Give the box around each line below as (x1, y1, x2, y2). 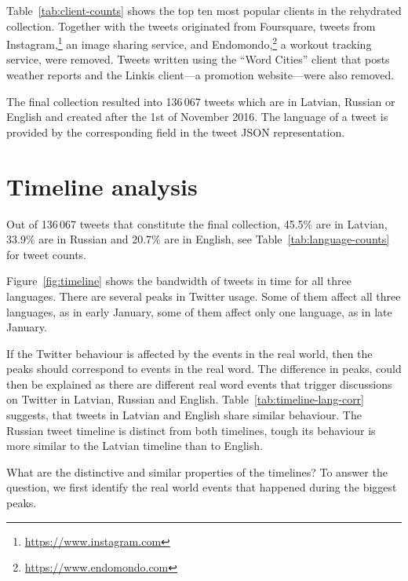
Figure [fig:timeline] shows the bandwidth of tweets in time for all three (6, 272, 352, 289)
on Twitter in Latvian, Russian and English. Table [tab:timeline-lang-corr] (6, 391, 365, 407)
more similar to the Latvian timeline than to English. (6, 437, 263, 454)
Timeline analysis (6, 170, 198, 202)
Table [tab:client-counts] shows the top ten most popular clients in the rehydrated (6, 2, 402, 18)
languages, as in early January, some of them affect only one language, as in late (6, 303, 392, 320)
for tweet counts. (6, 246, 86, 262)
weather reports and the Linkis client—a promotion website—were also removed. (6, 67, 395, 83)
